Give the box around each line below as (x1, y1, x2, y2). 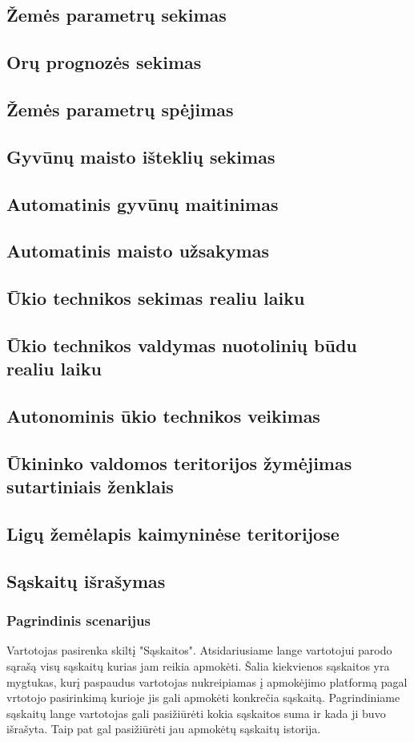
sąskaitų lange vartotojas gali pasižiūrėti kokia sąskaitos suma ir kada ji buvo (6, 704, 386, 721)
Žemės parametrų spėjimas (6, 96, 234, 121)
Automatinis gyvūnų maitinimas (6, 191, 279, 216)
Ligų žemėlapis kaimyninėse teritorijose (6, 521, 340, 545)
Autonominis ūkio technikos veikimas (6, 403, 320, 428)
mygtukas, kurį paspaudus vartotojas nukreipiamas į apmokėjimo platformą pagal (6, 673, 408, 690)
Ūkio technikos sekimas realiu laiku (6, 286, 305, 310)
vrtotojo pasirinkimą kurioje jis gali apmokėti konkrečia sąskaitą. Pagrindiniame (6, 689, 400, 706)
